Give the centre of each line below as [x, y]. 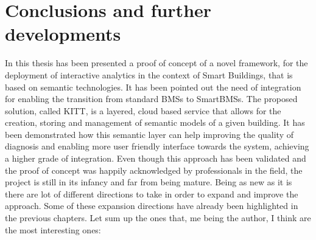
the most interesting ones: [53, 229]
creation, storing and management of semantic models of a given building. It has [155, 122]
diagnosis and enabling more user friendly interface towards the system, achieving [157, 146]
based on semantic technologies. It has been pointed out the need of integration [153, 87]
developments [63, 34]
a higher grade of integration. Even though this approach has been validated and [156, 158]
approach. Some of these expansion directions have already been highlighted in [152, 206]
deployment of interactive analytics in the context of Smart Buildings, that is [149, 74]
